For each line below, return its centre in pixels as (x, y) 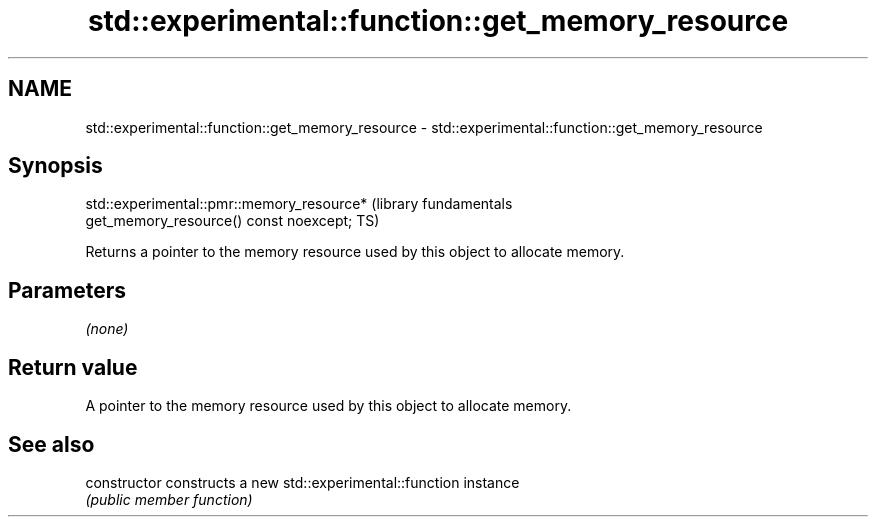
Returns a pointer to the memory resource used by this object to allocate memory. (355, 252)
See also (51, 444)
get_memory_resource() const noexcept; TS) (232, 221)
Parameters (67, 290)
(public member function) (169, 499)
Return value (73, 367)
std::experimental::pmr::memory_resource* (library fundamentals (299, 204)
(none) (107, 329)
